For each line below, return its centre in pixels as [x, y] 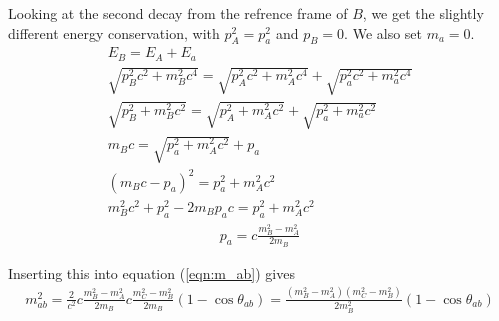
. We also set [383, 32]
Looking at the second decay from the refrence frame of [178, 13]
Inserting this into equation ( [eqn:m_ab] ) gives [151, 272]
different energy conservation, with [114, 32]
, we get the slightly [423, 13]
